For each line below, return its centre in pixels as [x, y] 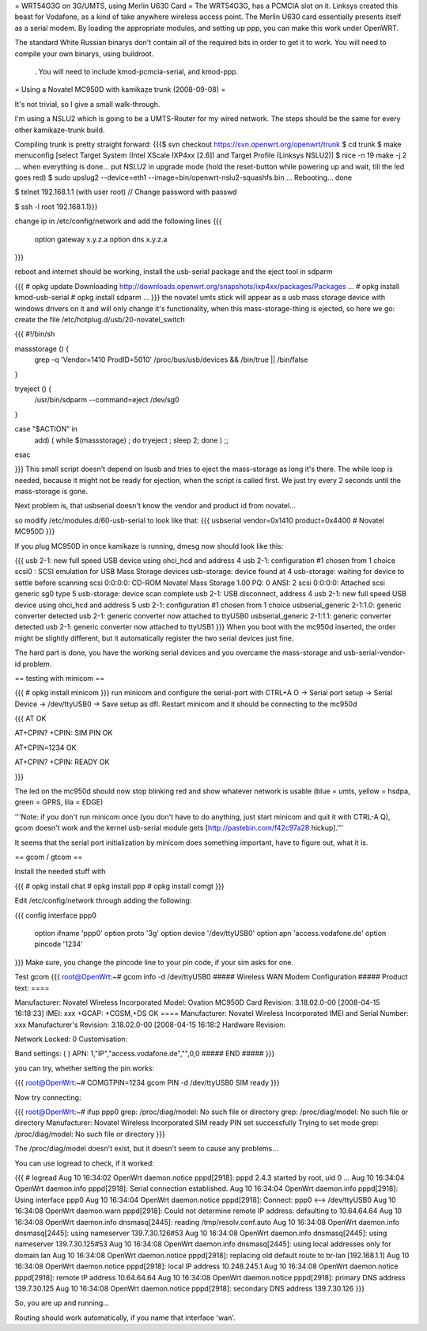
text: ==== [32, 988]
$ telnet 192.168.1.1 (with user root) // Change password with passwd [126, 192]
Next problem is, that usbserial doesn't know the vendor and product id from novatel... [155, 506]
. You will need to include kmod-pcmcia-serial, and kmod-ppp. [136, 71]
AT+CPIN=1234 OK [45, 747]
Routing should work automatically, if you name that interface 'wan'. [125, 1318]
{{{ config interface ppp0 [55, 915]
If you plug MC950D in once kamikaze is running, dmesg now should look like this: [149, 546]
